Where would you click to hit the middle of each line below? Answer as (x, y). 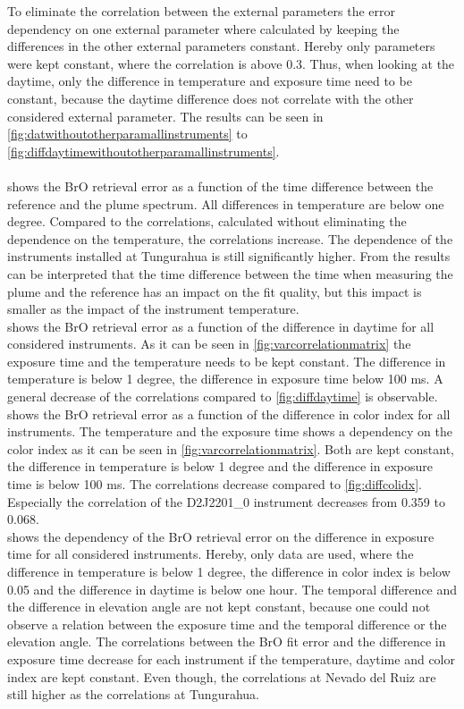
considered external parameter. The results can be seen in (165, 116)
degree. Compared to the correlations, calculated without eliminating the (207, 221)
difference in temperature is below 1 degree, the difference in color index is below (229, 571)
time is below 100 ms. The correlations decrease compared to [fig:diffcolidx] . (215, 484)
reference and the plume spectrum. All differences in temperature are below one (226, 203)
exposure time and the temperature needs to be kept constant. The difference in (227, 361)
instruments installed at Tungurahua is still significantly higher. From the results (229, 256)
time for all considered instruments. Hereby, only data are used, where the (211, 554)
